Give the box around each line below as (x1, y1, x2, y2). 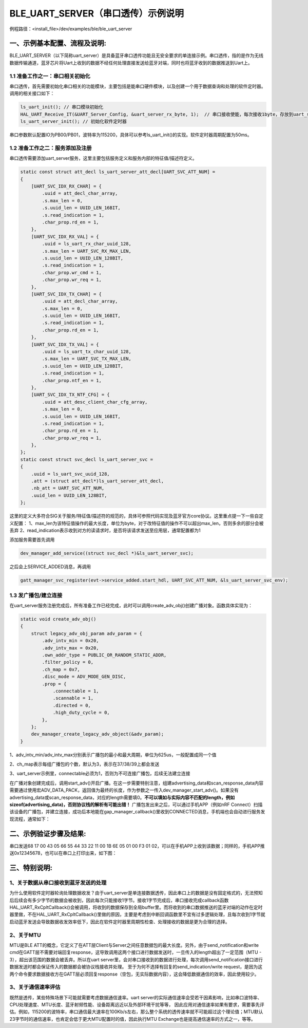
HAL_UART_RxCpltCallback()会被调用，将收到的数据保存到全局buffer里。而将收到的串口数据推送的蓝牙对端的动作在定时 (9, 904, 263, 910)
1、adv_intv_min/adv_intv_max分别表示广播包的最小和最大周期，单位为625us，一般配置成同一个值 (9, 752, 217, 758)
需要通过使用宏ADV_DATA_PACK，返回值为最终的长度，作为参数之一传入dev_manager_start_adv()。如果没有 (9, 787, 239, 793)
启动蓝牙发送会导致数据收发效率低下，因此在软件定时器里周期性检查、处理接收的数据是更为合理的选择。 (9, 919, 230, 925)
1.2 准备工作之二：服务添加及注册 (9, 144, 92, 152)
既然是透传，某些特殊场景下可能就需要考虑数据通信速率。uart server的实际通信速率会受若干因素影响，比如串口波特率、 (9, 994, 262, 1000)
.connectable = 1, (52, 688, 100, 694)
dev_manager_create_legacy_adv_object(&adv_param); (31, 731, 164, 737)
